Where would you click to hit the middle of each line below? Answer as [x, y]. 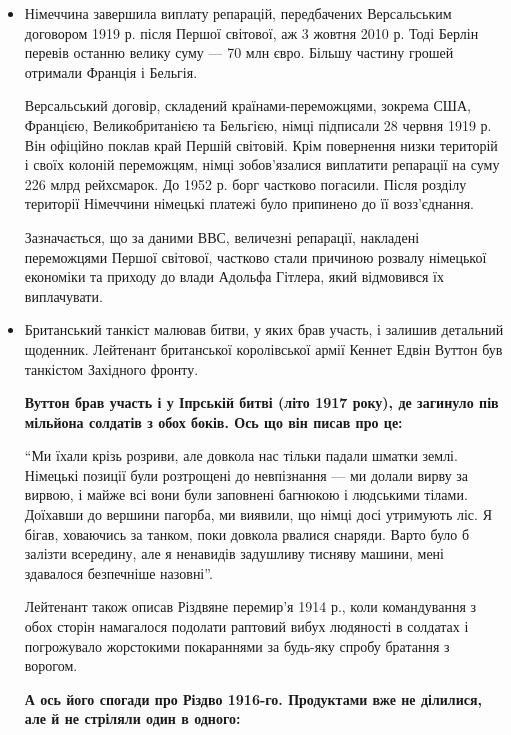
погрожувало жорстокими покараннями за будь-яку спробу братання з [237, 645]
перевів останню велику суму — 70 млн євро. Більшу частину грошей [239, 52]
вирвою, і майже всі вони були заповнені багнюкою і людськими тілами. [246, 494]
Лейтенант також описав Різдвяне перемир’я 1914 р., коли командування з [250, 606]
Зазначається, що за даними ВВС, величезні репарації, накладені [222, 236]
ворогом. [51, 665]
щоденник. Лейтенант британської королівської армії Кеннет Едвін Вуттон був [263, 348]
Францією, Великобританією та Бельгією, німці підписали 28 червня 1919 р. [258, 124]
